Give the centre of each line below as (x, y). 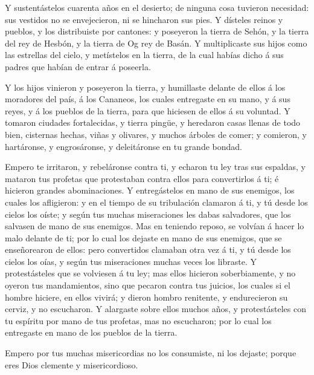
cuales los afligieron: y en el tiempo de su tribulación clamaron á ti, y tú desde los (156, 202)
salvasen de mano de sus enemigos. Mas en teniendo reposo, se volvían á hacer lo (155, 226)
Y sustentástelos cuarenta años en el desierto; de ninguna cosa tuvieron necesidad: (157, 7)
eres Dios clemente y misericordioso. (72, 364)
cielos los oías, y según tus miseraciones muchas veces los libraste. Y (131, 261)
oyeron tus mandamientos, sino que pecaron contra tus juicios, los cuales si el (148, 285)
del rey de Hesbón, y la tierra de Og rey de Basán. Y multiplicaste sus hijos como (156, 43)
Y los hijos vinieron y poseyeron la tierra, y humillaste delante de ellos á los (145, 87)
